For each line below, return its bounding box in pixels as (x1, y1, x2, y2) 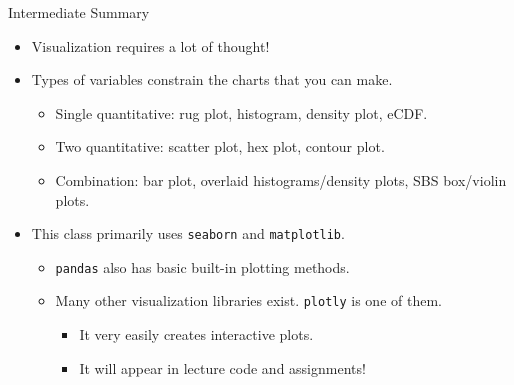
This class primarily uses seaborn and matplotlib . (31, 223, 345, 244)
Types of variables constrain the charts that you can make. (31, 69, 393, 90)
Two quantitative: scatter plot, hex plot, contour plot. (55, 136, 385, 157)
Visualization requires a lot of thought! (31, 35, 270, 56)
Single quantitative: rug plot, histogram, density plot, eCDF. (55, 102, 428, 123)
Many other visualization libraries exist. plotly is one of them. (55, 290, 442, 311)
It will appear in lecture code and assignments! (79, 357, 366, 378)
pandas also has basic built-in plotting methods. (55, 256, 350, 277)
